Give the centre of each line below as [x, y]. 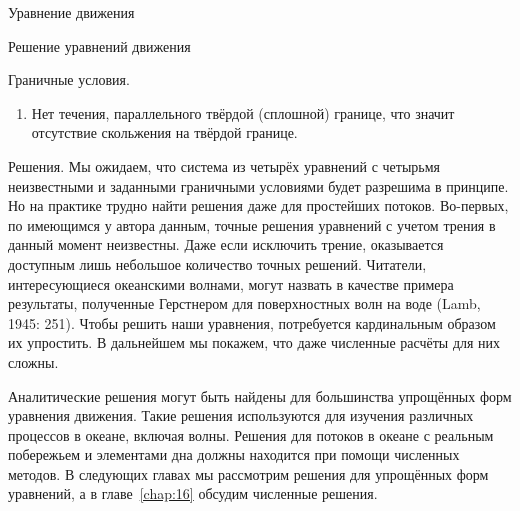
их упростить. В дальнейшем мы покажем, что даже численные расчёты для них [254, 342]
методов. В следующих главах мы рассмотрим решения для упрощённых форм [248, 473]
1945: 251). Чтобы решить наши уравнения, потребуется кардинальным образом [252, 322]
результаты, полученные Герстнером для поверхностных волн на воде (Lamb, [244, 303]
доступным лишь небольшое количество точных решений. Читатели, [217, 263]
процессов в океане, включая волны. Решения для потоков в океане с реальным [251, 434]
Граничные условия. [69, 79]
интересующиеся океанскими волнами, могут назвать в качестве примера [231, 283]
